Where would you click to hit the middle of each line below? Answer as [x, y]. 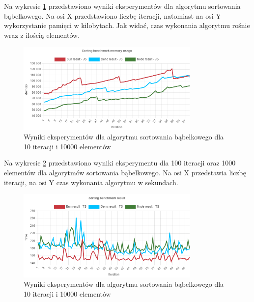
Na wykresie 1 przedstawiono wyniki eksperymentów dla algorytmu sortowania [122, 6]
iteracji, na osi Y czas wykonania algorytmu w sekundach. [91, 182]
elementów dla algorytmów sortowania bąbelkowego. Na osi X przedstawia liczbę [125, 173]
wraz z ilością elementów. [42, 35]
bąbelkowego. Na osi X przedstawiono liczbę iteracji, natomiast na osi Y [113, 15]
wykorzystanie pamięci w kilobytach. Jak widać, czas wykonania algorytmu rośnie [127, 25]
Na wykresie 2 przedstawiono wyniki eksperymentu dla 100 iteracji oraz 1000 [120, 163]
